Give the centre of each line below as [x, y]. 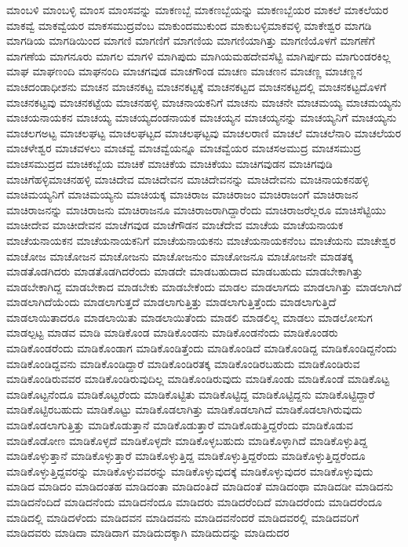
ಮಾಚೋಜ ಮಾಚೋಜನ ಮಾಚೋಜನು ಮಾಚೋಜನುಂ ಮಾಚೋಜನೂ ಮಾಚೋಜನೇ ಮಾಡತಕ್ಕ [180, 255]
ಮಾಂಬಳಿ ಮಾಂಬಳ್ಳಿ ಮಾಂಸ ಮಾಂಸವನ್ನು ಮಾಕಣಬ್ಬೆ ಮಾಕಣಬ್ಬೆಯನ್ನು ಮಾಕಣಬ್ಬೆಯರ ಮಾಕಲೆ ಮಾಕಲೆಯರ [197, 9]
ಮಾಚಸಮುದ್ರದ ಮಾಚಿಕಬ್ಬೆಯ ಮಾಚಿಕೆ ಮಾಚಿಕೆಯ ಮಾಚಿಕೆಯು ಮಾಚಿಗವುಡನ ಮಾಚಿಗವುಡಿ [169, 163]
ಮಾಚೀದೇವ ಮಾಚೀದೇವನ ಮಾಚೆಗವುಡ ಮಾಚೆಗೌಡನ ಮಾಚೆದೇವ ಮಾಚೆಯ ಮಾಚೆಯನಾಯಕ [175, 225]
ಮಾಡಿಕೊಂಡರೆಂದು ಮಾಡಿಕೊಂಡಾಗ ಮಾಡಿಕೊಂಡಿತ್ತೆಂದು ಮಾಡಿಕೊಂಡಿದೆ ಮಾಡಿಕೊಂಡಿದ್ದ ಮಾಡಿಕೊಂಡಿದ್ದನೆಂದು [202, 348]
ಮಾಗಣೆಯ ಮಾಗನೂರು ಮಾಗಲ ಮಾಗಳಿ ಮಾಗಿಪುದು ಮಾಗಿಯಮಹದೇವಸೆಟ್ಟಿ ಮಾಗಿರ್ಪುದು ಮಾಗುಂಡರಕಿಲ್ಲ [199, 55]
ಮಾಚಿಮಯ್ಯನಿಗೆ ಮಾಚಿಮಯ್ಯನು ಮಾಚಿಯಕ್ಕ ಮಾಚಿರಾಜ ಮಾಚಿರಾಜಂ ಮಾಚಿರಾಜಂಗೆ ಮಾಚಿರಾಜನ [182, 194]
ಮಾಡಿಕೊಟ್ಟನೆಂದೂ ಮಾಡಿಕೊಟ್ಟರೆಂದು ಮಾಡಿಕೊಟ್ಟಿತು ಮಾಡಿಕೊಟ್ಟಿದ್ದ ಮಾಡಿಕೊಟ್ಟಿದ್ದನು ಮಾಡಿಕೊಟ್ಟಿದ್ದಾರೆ [191, 394]
